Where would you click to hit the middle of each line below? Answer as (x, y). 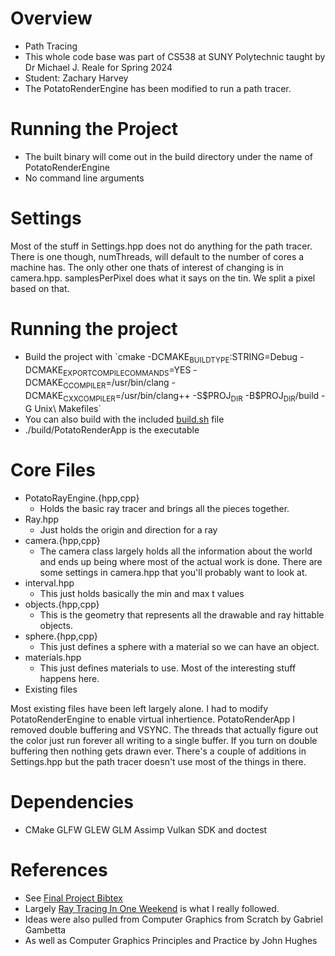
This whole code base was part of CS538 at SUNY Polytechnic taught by (175, 56)
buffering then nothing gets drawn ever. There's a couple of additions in (158, 751)
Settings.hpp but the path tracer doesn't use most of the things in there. (158, 761)
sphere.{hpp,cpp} (61, 636)
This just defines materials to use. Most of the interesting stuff (168, 668)
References (59, 870)
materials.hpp (53, 657)
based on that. (40, 288)
